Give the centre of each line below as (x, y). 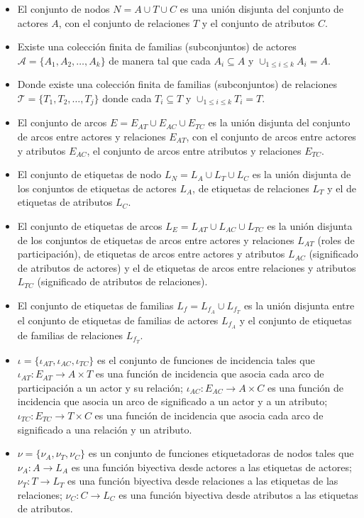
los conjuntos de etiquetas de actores (97, 188)
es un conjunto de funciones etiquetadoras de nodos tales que (221, 453)
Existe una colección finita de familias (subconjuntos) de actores (157, 46)
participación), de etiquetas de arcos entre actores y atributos (151, 254)
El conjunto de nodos (64, 9)
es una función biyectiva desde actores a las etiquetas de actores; (211, 467)
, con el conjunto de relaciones (124, 22)
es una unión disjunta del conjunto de (262, 9)
